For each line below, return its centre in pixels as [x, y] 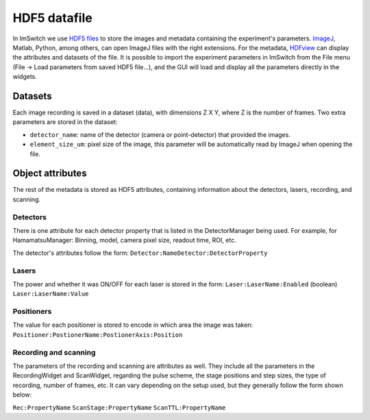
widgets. [25, 77]
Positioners [32, 312]
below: [22, 395]
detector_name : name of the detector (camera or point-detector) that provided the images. [160, 134]
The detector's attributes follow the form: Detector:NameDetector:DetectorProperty [140, 253]
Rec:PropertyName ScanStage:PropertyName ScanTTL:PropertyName [119, 407]
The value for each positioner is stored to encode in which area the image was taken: [133, 325]
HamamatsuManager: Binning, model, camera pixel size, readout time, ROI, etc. [124, 240]
